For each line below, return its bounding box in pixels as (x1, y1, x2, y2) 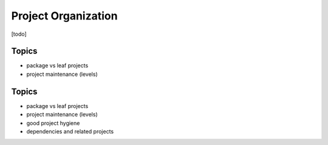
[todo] (11, 30, 27, 38)
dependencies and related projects (26, 127, 114, 135)
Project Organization (11, 9, 118, 22)
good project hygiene (26, 119, 80, 127)
